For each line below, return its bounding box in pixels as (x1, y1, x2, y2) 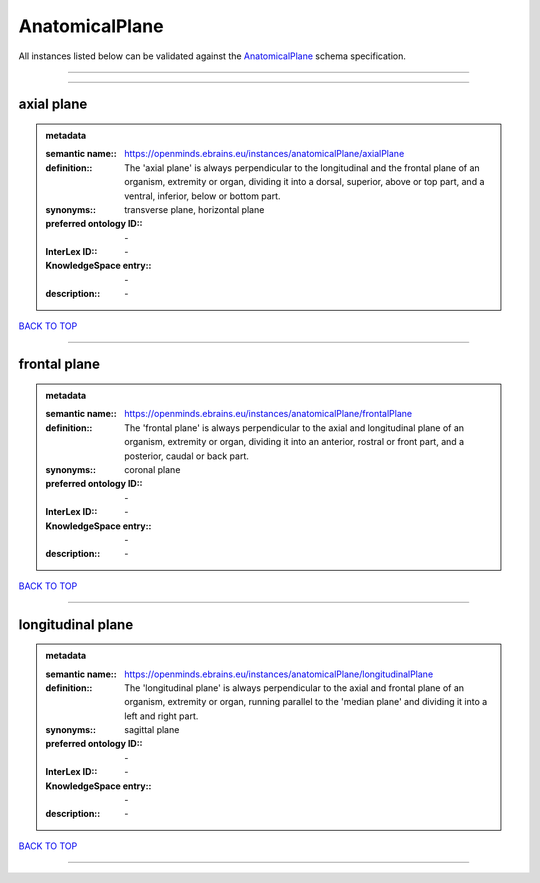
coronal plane (124, 464, 181, 475)
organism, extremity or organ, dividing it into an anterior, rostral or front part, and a (124, 436, 465, 448)
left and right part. (124, 710, 199, 722)
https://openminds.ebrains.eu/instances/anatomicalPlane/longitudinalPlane (124, 668, 434, 680)
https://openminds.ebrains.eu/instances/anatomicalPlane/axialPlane (124, 148, 405, 160)
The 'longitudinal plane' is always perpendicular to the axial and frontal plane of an (124, 681, 465, 694)
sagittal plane (124, 724, 180, 736)
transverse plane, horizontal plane (124, 203, 265, 215)
